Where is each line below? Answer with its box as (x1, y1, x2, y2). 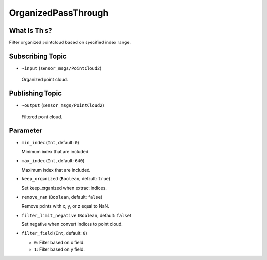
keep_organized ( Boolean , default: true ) (21, 176, 111, 182)
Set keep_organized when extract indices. (21, 185, 107, 191)
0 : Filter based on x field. (34, 239, 85, 245)
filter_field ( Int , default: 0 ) (21, 230, 88, 236)
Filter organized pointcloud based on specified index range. (9, 40, 131, 45)
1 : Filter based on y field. (34, 246, 85, 252)
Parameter (9, 127, 43, 135)
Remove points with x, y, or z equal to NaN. (21, 203, 110, 209)
